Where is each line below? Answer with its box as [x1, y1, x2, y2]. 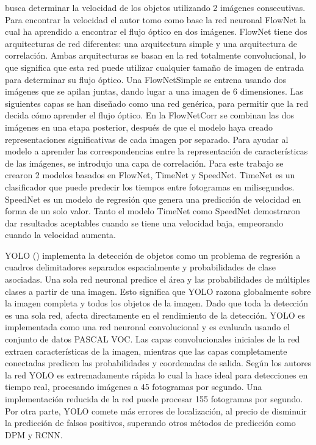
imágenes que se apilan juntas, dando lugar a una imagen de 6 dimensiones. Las [5, 85, 303, 98]
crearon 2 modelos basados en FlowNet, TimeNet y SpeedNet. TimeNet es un [5, 168, 295, 181]
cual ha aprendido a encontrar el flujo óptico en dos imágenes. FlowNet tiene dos [5, 25, 307, 38]
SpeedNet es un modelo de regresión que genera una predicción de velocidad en [5, 192, 301, 205]
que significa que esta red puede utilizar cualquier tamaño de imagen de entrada [5, 60, 304, 73]
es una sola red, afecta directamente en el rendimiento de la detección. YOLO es [5, 308, 306, 321]
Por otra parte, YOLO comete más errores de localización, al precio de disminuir [5, 404, 307, 417]
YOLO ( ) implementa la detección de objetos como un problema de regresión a [5, 248, 301, 261]
